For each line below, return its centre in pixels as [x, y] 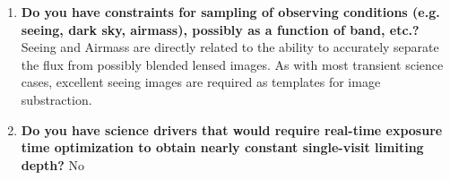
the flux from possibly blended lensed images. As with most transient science [232, 64]
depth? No [53, 164]
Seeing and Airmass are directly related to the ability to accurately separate [230, 47]
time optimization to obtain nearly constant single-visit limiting [222, 147]
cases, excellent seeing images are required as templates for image [201, 82]
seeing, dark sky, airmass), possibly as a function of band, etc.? [220, 29]
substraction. [56, 99]
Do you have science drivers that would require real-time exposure [232, 129]
